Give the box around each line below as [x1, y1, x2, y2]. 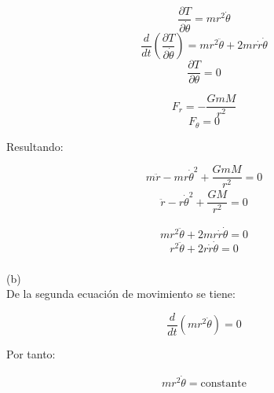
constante [200, 378, 247, 389]
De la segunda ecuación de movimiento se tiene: [6, 285, 236, 302]
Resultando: [6, 138, 64, 154]
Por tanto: [6, 346, 56, 362]
